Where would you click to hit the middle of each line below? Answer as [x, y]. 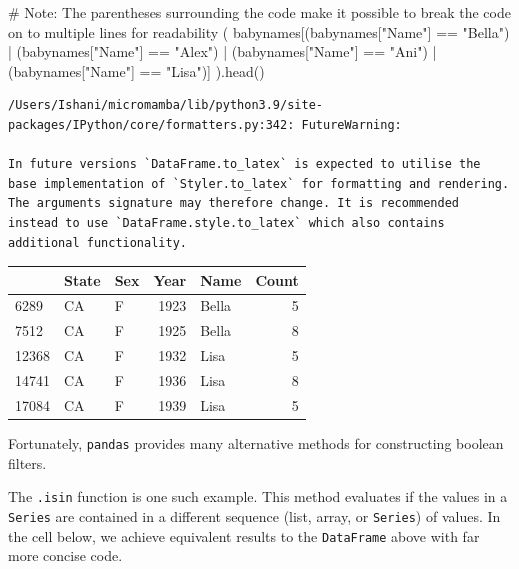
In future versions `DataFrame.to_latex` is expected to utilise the [244, 164]
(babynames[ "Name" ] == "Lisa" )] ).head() [136, 70]
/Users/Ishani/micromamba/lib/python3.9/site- [165, 105]
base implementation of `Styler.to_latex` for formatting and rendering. [259, 183]
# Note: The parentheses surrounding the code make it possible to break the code [259, 12]
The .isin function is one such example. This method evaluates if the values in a [258, 496]
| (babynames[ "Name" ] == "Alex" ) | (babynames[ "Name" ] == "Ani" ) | [222, 51]
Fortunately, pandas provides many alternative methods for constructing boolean [256, 442]
